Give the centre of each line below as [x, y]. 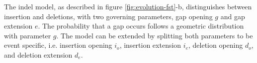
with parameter [28, 35]
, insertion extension [150, 45]
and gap [233, 16]
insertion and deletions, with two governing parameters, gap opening [108, 16]
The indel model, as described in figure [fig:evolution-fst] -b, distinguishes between [128, 6]
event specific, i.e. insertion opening [58, 45]
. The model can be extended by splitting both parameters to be [155, 35]
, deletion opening [216, 45]
